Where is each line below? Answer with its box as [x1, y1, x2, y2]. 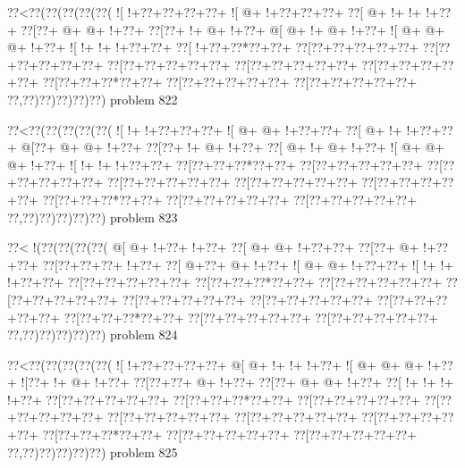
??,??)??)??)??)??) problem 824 [7, 325, 178, 344]
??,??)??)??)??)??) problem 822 [7, 89, 178, 108]
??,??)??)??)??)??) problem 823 [7, 207, 178, 226]
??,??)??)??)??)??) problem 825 [7, 442, 178, 461]
